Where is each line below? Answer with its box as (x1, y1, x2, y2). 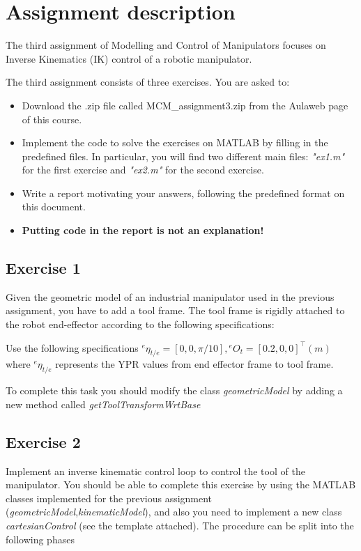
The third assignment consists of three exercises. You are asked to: (6, 75, 290, 89)
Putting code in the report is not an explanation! (22, 223, 264, 238)
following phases (6, 531, 75, 546)
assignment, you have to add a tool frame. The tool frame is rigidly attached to (6, 303, 345, 318)
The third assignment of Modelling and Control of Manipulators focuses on (6, 38, 326, 52)
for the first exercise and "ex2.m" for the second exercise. (22, 162, 264, 177)
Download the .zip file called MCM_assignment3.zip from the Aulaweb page (22, 98, 348, 112)
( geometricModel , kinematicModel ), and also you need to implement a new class (6, 504, 342, 519)
